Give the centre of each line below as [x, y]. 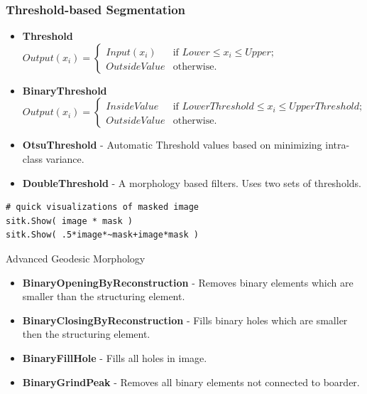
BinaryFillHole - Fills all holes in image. [115, 357]
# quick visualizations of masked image [103, 207]
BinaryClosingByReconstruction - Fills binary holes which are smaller [185, 320]
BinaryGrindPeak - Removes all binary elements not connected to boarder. [191, 382]
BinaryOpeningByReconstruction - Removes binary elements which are [188, 282]
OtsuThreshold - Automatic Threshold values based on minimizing [172, 145]
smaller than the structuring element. [104, 296]
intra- [338, 145]
